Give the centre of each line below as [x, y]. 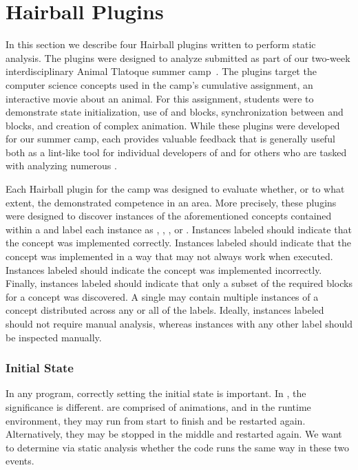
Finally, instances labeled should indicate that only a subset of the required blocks [179, 283]
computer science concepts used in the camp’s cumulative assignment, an [159, 84]
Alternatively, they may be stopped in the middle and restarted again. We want [174, 434]
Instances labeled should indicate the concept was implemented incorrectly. [164, 269]
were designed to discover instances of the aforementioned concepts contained [169, 216]
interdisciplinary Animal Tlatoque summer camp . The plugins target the [161, 71]
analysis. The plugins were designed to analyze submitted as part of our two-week [178, 57]
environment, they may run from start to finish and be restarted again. [156, 420]
